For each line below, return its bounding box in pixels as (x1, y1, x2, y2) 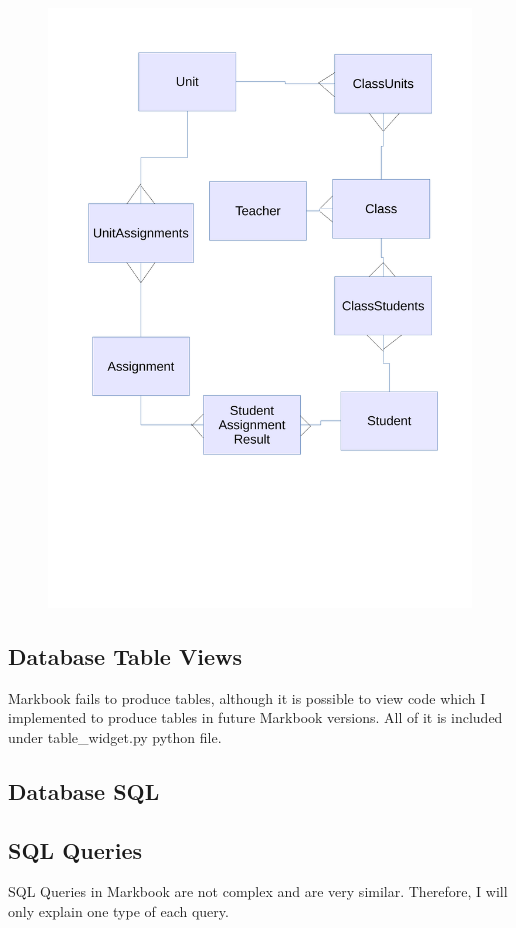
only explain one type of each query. (8, 901, 229, 922)
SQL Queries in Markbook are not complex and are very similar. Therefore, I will (8, 881, 508, 902)
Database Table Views (8, 640, 242, 671)
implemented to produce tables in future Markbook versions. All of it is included (8, 707, 503, 728)
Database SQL (8, 775, 160, 806)
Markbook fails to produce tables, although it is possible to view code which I (8, 687, 486, 708)
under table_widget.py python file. (8, 726, 222, 747)
